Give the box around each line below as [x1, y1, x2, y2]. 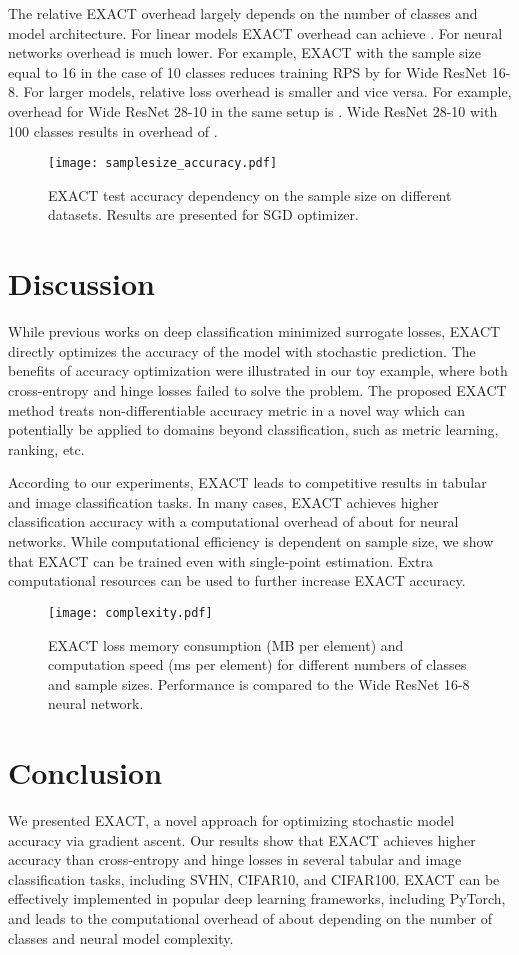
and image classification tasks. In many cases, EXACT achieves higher [8, 491, 439, 512]
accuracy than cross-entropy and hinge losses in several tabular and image [8, 849, 462, 870]
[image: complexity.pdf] [48, 605, 213, 620]
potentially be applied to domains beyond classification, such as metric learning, [8, 419, 499, 440]
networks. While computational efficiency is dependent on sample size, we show [8, 531, 494, 552]
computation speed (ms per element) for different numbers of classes [48, 654, 467, 675]
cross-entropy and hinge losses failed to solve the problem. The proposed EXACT [8, 379, 507, 400]
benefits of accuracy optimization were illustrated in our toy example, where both [8, 360, 508, 381]
